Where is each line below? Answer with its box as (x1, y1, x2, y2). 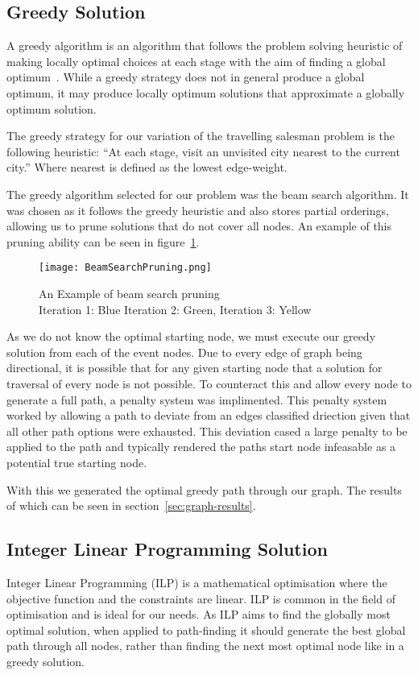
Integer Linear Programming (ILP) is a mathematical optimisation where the (6, 574, 387, 590)
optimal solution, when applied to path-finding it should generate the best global (6, 621, 406, 638)
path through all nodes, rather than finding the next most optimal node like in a (6, 637, 404, 654)
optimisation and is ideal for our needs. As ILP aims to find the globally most (6, 606, 391, 623)
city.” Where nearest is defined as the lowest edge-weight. (6, 159, 288, 176)
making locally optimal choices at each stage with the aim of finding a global (6, 52, 386, 69)
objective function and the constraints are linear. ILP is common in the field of (6, 590, 395, 607)
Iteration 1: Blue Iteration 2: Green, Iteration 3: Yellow (39, 300, 312, 317)
